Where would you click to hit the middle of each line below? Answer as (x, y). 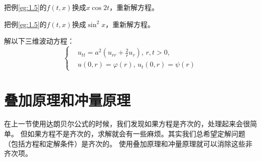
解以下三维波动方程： (39, 41)
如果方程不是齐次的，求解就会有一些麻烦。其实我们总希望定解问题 (136, 134)
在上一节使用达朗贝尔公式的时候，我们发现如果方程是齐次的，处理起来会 (123, 124)
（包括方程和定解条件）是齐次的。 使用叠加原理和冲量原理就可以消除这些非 (128, 143)
